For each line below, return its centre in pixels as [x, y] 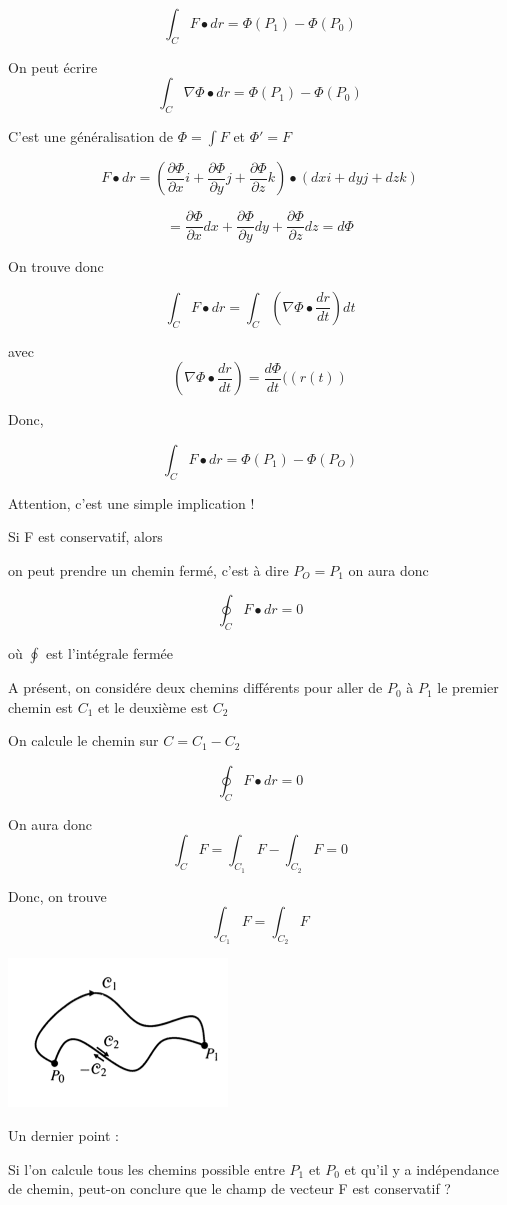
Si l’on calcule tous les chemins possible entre [146, 1168]
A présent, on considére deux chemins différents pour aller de [195, 687]
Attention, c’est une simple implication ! [131, 502]
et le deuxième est [153, 706]
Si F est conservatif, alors [85, 536]
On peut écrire [53, 66]
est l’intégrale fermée [109, 653]
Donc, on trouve [57, 895]
